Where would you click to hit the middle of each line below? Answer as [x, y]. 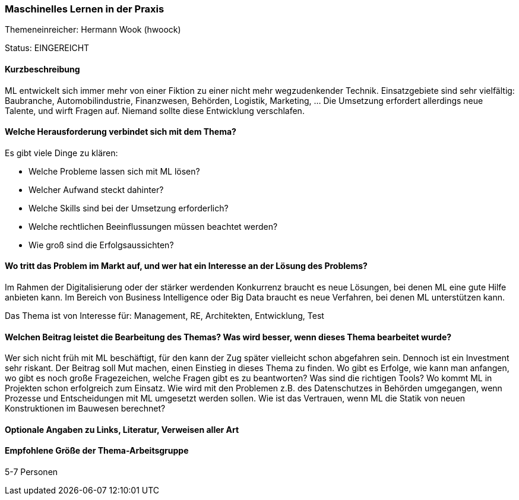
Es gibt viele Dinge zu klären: [61, 153]
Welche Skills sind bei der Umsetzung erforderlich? [129, 208]
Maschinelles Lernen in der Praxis [85, 9]
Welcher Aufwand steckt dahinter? [96, 189]
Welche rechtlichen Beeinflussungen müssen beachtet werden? [153, 226]
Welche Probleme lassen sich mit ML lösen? [114, 171]
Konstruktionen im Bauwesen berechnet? [85, 409]
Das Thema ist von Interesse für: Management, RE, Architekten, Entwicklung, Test [164, 316]
